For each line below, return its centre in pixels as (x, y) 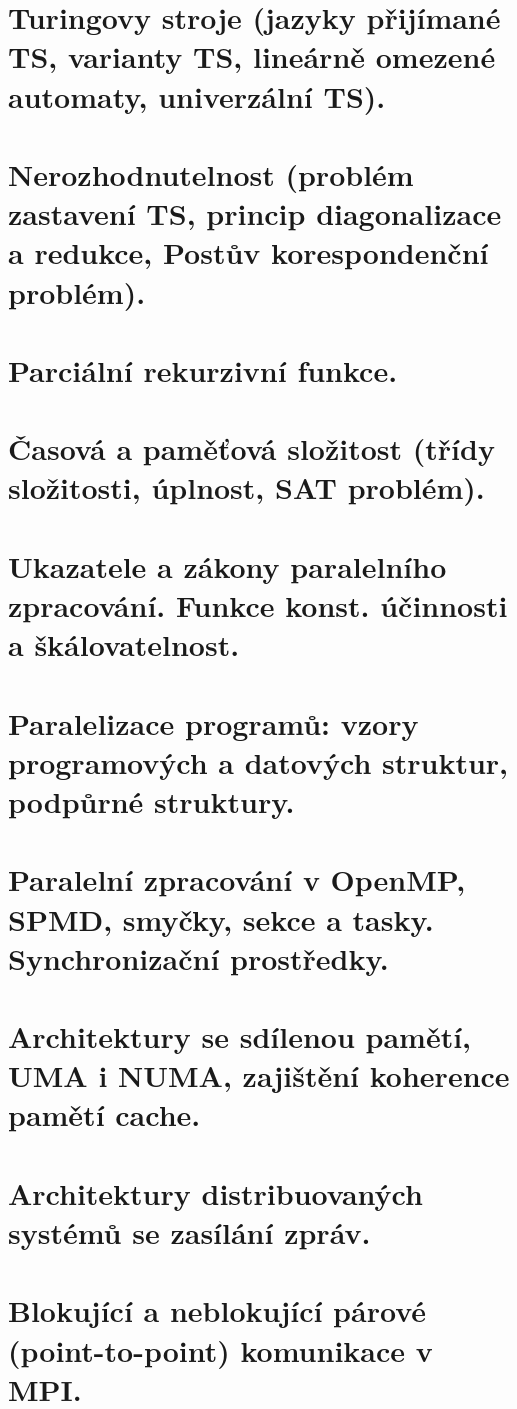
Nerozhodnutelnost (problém (211, 173)
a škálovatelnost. (124, 644)
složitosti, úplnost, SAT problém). (246, 487)
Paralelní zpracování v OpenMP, (237, 879)
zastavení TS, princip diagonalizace (255, 213)
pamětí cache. (104, 1114)
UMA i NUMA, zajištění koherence (259, 1075)
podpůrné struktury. (151, 800)
